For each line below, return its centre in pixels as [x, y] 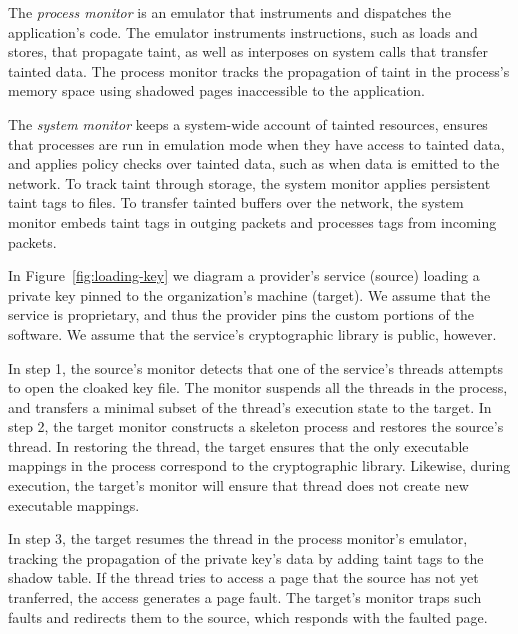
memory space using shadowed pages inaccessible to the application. [216, 90]
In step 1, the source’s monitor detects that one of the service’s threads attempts [255, 367]
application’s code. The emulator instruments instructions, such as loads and [243, 31]
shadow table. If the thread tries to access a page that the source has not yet [243, 577]
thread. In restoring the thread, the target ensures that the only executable [238, 445]
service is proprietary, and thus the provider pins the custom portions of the [241, 314]
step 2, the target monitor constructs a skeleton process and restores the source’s [256, 426]
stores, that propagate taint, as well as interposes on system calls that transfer [248, 51]
